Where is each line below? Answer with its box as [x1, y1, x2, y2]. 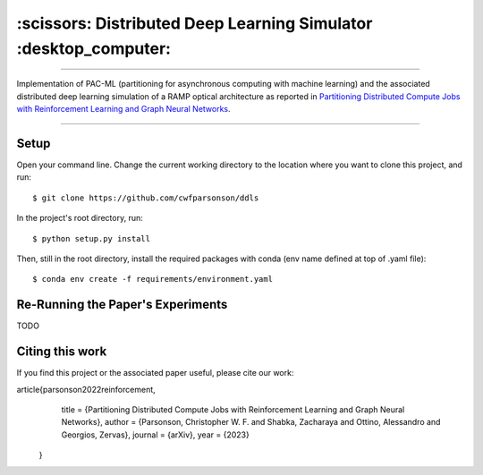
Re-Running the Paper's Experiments [16, 297, 228, 312]
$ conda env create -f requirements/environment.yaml [32, 274, 273, 284]
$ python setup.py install [32, 233, 151, 243]
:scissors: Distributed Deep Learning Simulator [16, 13, 373, 33]
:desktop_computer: [16, 38, 172, 58]
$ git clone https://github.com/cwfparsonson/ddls [32, 192, 259, 203]
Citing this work [16, 344, 107, 360]
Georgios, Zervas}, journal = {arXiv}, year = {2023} [61, 429, 250, 440]
